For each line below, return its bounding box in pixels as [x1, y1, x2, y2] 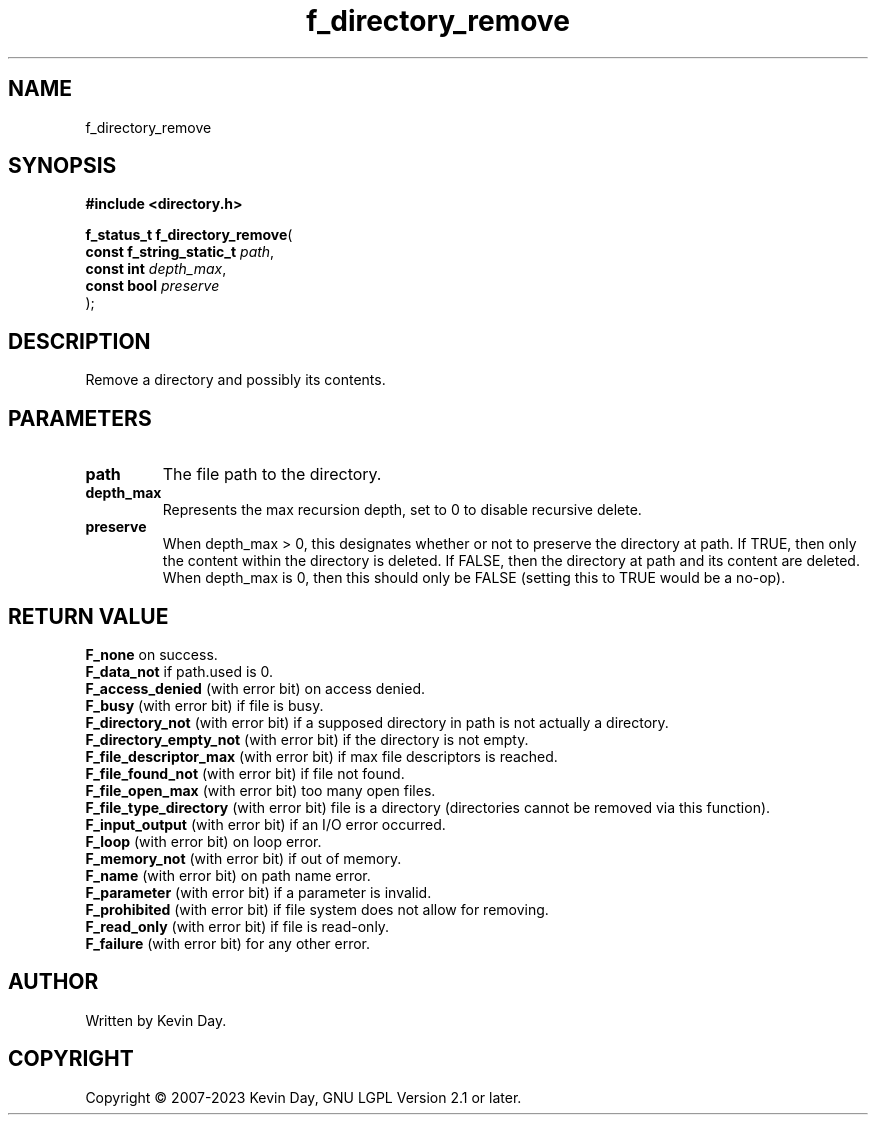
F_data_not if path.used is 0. [85, 662, 274, 680]
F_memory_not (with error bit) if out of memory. [85, 849, 402, 867]
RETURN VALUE [8, 603, 169, 629]
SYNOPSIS [8, 153, 117, 179]
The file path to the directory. [162, 464, 382, 485]
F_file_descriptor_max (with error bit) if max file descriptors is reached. [85, 747, 558, 765]
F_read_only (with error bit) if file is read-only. [85, 917, 390, 935]
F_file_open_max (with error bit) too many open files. [85, 781, 436, 799]
